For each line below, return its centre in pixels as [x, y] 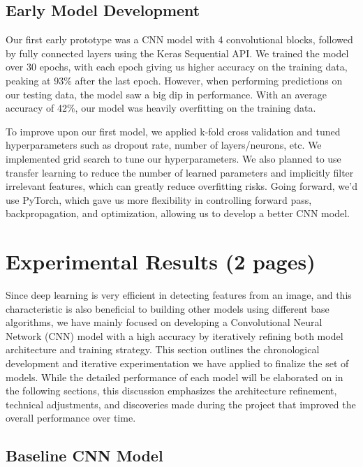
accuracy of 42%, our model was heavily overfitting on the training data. [161, 108]
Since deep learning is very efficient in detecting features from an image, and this [179, 295]
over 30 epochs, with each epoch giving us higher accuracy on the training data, [177, 67]
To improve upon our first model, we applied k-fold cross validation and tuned [173, 131]
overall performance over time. [71, 418]
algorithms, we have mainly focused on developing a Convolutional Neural [164, 322]
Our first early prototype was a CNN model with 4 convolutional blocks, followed [179, 39]
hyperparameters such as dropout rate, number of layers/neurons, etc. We [164, 145]
